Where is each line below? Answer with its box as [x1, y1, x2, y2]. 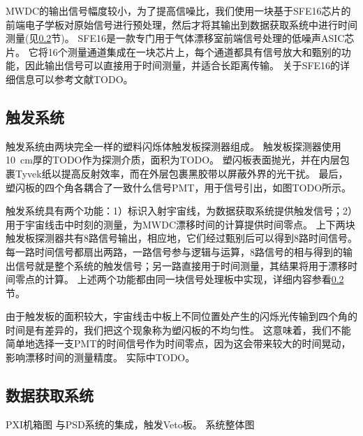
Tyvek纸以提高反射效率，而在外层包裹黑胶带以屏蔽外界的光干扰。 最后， [15, 166, 348, 180]
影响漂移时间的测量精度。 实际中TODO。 [6, 350, 195, 365]
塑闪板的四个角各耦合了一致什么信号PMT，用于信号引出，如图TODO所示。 [6, 180, 352, 194]
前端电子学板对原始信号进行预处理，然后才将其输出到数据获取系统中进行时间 [6, 17, 357, 31]
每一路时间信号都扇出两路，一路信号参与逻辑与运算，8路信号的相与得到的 [6, 244, 343, 259]
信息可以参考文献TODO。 [15, 71, 133, 86]
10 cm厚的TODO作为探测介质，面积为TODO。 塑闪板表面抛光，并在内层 [6, 152, 340, 167]
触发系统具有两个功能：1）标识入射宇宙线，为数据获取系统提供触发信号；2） [6, 203, 357, 218]
